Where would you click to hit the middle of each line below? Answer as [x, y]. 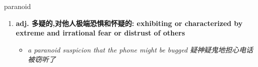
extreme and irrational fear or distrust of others [100, 33]
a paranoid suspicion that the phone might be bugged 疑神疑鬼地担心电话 [140, 49]
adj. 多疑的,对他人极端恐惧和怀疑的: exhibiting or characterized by [129, 23]
